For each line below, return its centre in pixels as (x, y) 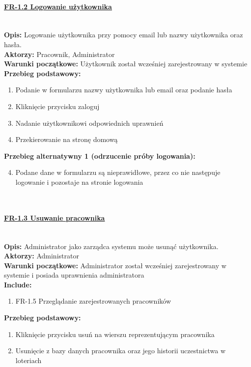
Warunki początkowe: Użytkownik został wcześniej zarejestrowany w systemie (126, 64)
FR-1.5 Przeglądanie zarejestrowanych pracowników (93, 301)
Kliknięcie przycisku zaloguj (57, 106)
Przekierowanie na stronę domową (67, 139)
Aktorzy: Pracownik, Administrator (59, 54)
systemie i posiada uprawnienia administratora (74, 275)
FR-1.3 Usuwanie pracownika (55, 217)
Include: (18, 284)
